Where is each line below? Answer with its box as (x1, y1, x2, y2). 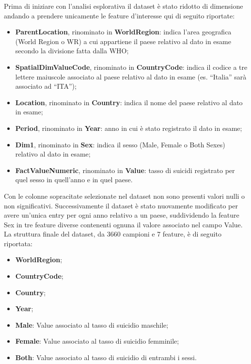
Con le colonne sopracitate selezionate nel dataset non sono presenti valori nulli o (4, 190, 245, 201)
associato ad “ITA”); (15, 81, 77, 91)
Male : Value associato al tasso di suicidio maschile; (15, 319, 169, 330)
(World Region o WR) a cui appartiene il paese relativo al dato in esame (15, 36, 231, 46)
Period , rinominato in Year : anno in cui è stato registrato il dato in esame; (15, 123, 242, 133)
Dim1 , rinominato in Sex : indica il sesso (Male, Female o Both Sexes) (15, 139, 225, 149)
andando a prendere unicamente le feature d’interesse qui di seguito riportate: (4, 10, 235, 20)
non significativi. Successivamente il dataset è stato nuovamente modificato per (4, 200, 238, 210)
